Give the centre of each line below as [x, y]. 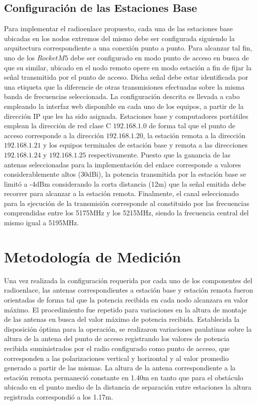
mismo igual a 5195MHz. [42, 223]
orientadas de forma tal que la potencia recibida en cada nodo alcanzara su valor [126, 299]
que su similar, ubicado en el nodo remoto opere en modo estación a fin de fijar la [128, 67]
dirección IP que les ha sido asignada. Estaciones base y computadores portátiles [126, 116]
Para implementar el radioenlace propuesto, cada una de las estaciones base [119, 28]
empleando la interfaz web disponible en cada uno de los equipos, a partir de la [124, 106]
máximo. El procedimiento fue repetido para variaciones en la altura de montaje [125, 309]
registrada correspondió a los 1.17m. [59, 396]
